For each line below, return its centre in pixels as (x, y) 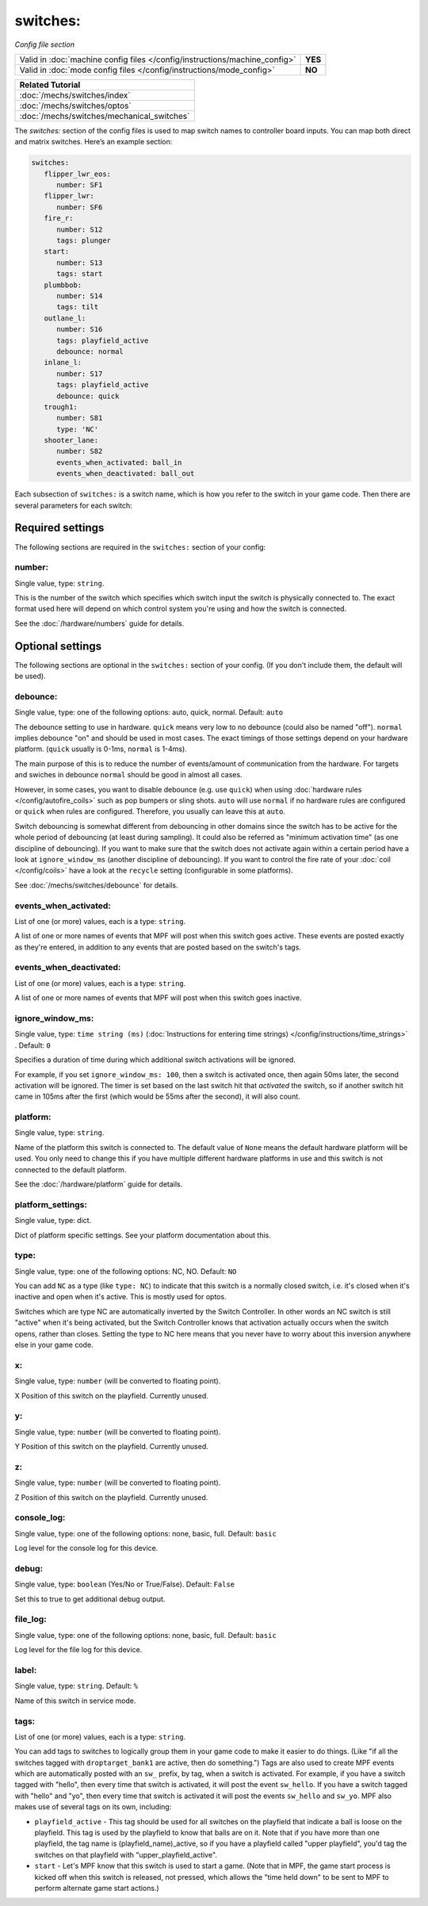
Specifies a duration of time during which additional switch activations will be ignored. (155, 1060)
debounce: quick (88, 396)
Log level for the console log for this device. (86, 1548)
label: (26, 1670)
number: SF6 (80, 207)
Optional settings (58, 646)
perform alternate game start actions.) (97, 1888)
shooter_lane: (71, 441)
